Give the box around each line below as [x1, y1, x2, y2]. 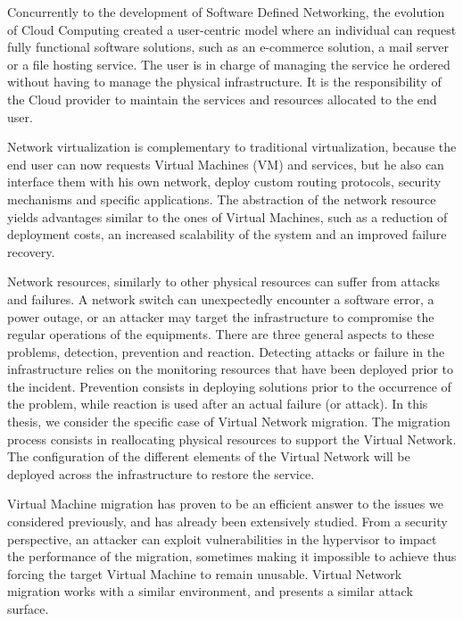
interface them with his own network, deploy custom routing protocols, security [7, 172, 442, 191]
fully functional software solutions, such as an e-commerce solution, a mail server [7, 37, 449, 56]
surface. [7, 600, 49, 617]
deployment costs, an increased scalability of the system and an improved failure [7, 225, 447, 244]
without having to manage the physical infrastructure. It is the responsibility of [7, 72, 442, 91]
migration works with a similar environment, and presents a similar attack [7, 582, 413, 600]
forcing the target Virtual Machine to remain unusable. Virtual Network [7, 564, 402, 583]
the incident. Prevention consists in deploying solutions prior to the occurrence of [7, 377, 451, 395]
